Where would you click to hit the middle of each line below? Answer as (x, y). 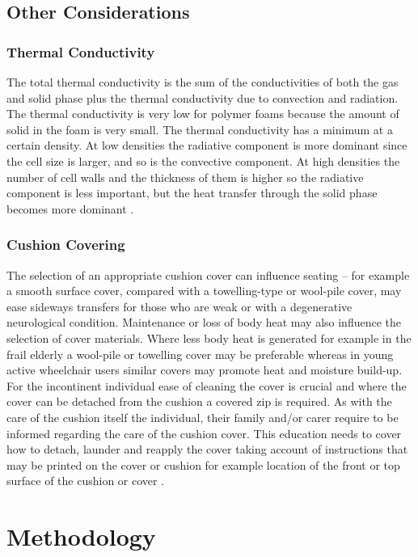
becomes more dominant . (70, 208)
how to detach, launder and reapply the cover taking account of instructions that (207, 449)
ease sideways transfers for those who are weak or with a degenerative (179, 306)
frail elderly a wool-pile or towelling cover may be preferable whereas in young (200, 354)
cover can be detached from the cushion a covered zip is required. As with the (199, 401)
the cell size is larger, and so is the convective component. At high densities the (203, 160)
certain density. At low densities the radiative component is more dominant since (207, 145)
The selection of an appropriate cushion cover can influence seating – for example (208, 274)
